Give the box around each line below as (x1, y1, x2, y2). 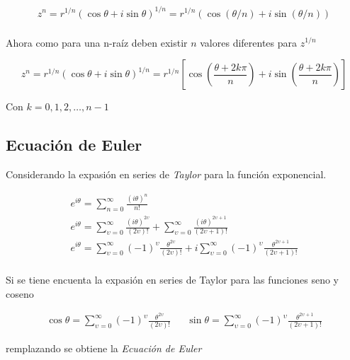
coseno (6, 286, 34, 301)
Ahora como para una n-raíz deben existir (6, 35, 188, 50)
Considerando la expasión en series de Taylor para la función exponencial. (6, 166, 327, 181)
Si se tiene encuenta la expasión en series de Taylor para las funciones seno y (6, 272, 339, 286)
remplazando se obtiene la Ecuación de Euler (6, 340, 202, 355)
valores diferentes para (200, 35, 298, 50)
